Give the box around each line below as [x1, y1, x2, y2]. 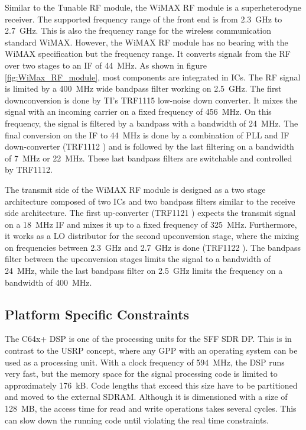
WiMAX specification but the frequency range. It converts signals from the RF [5, 47, 291, 60]
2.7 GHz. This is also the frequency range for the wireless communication [5, 24, 271, 37]
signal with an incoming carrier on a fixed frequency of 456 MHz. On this [5, 105, 272, 118]
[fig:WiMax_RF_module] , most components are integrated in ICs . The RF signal [5, 70, 301, 83]
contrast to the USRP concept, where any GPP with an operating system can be [5, 344, 298, 357]
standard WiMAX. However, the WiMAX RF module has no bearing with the [5, 35, 288, 48]
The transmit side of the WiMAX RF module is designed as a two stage [5, 183, 266, 195]
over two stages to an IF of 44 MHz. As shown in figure [5, 59, 207, 71]
